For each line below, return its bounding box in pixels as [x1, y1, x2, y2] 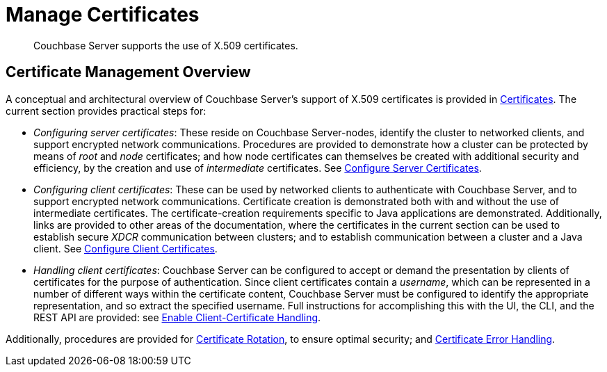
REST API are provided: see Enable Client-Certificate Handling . [33, 311, 321, 323]
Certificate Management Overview [6, 63, 251, 81]
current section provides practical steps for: [6, 104, 207, 117]
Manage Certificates [6, 3, 200, 26]
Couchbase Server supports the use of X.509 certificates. [33, 39, 298, 51]
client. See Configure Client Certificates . [33, 242, 218, 254]
